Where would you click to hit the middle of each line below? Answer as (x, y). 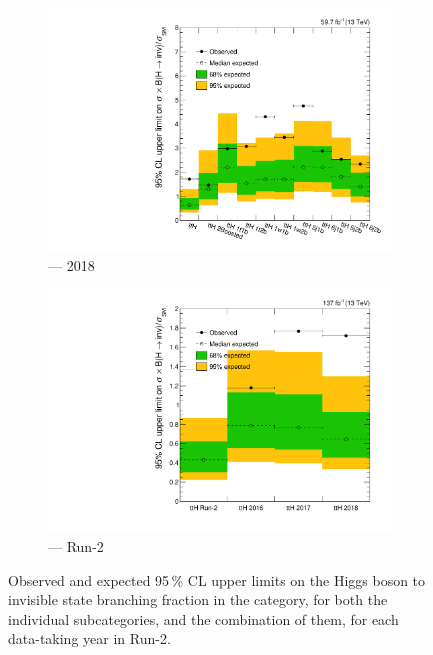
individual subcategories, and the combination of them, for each (203, 618)
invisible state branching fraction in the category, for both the (198, 599)
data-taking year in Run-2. (89, 638)
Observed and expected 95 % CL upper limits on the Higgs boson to (217, 579)
